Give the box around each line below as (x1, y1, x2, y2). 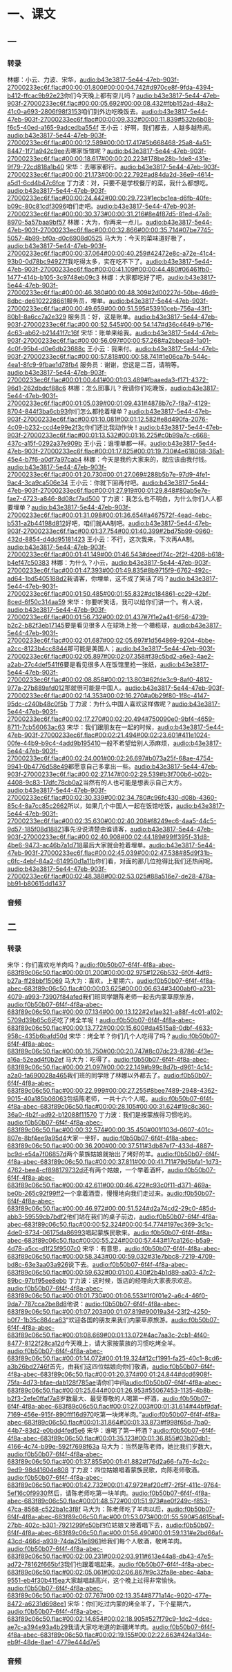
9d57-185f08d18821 (7, 825, 64, 833)
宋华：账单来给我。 (80, 328, 136, 337)
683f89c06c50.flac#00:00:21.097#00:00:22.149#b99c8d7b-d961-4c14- (7, 1063, 213, 1071)
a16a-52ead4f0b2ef (7, 1055, 64, 1064)
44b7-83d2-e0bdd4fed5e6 (7, 1427, 86, 1435)
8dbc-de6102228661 (7, 297, 67, 305)
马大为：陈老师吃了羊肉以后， (82, 1505, 168, 1514)
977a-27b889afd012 (7, 684, 66, 692)
